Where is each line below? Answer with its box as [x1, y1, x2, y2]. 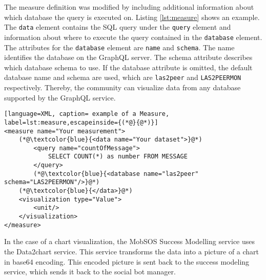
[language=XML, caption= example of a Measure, [4, 110, 170, 118]
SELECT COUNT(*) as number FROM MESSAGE [48, 153, 188, 161]
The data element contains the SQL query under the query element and [4, 22, 231, 32]
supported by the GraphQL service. [4, 92, 116, 103]
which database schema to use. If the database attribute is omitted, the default [4, 62, 253, 72]
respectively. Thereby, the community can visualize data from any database [4, 82, 241, 92]
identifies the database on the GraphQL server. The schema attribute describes [4, 52, 253, 63]
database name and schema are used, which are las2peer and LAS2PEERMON [4, 72, 241, 83]
